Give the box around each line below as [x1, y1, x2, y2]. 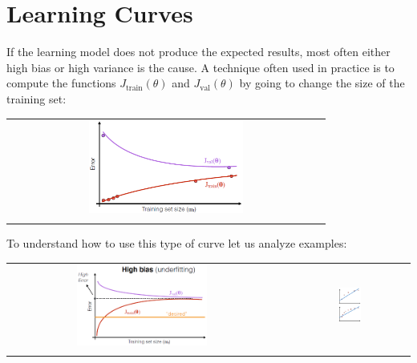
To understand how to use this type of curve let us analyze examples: [6, 235, 347, 252]
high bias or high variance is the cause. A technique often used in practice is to [6, 58, 395, 75]
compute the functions [6, 75, 116, 91]
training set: [6, 90, 67, 107]
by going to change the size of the [239, 75, 405, 91]
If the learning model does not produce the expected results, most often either [6, 43, 391, 60]
